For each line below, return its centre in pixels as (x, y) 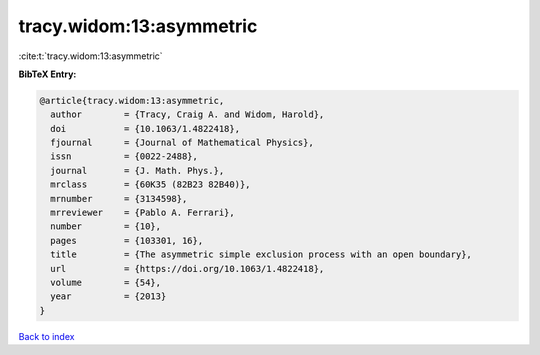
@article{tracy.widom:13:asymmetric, (132, 100)
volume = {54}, (106, 282)
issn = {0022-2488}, (124, 156)
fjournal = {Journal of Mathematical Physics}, (182, 143)
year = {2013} (108, 296)
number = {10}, (106, 226)
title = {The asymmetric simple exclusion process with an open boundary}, (261, 254)
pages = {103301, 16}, (127, 240)
